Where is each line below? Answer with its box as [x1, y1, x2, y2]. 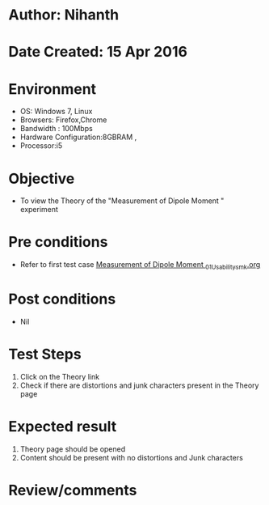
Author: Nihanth [8, 6, 120, 24]
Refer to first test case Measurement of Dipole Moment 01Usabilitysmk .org [19, 260, 261, 271]
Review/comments [8, 481, 137, 499]
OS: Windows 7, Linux [19, 107, 93, 117]
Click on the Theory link [19, 371, 99, 381]
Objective [8, 169, 75, 188]
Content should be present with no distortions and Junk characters [19, 452, 244, 462]
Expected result [8, 418, 117, 436]
